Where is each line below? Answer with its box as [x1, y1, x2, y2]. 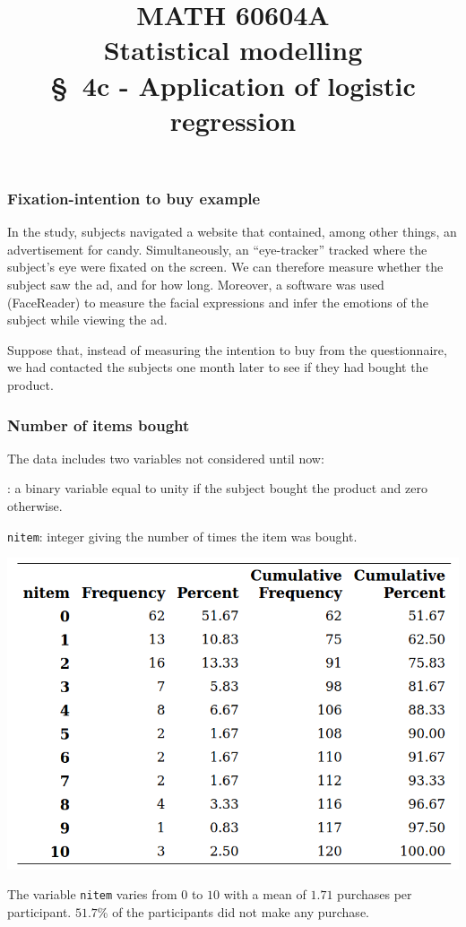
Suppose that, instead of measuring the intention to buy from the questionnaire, [7, 340, 447, 359]
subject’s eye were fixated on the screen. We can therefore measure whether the [7, 257, 444, 276]
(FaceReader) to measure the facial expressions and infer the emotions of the [7, 292, 428, 311]
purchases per [337, 885, 412, 904]
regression [169, 101, 297, 138]
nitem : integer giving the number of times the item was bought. [7, 526, 358, 545]
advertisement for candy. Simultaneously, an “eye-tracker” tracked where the [7, 239, 427, 258]
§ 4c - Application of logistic [50, 66, 416, 103]
